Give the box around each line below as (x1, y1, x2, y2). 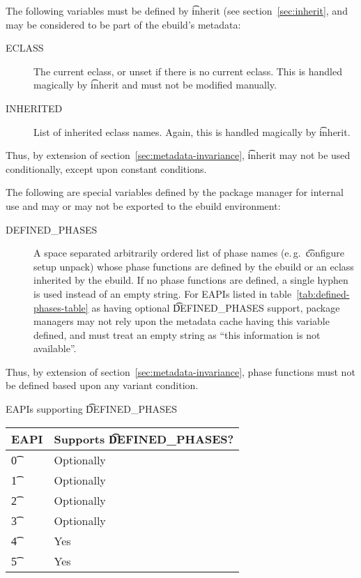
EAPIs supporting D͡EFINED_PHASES (6, 402, 178, 416)
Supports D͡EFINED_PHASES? (54, 430, 234, 447)
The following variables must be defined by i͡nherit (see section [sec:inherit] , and (6, 3, 348, 17)
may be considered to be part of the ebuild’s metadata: (6, 17, 241, 31)
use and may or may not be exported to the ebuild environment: (6, 198, 281, 213)
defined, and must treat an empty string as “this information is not (33, 327, 321, 342)
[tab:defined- (296, 286, 350, 301)
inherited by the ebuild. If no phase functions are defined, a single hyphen (33, 273, 348, 287)
